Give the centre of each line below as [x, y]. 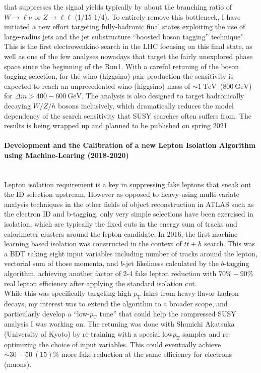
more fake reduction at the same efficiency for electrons [147, 354]
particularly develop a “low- [47, 313]
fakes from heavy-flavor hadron [191, 293]
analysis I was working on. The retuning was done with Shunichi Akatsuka [119, 324]
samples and [202, 334]
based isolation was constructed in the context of [106, 244]
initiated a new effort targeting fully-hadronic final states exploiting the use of [125, 26]
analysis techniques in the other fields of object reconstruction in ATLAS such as [129, 204]
